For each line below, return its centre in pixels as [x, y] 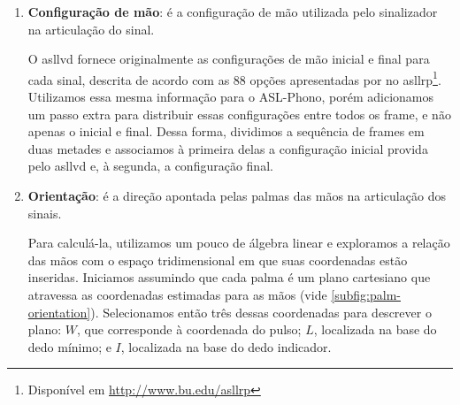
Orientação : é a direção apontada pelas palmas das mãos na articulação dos [237, 195]
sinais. [45, 213]
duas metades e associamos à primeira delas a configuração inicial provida [228, 148]
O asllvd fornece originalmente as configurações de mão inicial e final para [229, 59]
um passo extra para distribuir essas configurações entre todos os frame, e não [239, 114]
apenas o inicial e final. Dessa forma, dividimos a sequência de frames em [226, 131]
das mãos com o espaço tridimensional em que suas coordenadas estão [218, 260]
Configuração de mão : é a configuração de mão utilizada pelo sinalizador [233, 11]
